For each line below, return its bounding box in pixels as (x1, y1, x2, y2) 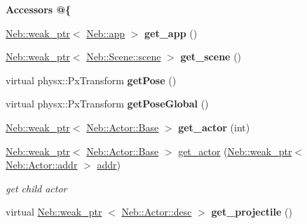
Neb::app (86, 25, 125, 40)
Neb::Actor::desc (121, 204, 192, 219)
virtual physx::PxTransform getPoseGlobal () (6, 96, 209, 111)
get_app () (144, 25, 198, 40)
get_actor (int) (178, 119, 250, 134)
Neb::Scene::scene (86, 49, 161, 64)
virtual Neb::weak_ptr (6, 204, 102, 219)
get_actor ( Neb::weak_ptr (178, 143, 292, 158)
